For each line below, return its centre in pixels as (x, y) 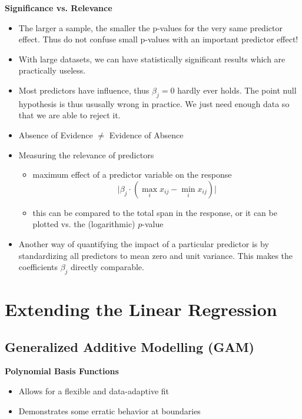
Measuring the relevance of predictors (86, 154)
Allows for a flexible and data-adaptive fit (94, 391)
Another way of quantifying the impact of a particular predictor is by (144, 243)
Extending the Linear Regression (141, 309)
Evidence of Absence (146, 134)
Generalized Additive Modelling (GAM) (130, 346)
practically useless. (52, 70)
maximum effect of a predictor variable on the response (132, 174)
